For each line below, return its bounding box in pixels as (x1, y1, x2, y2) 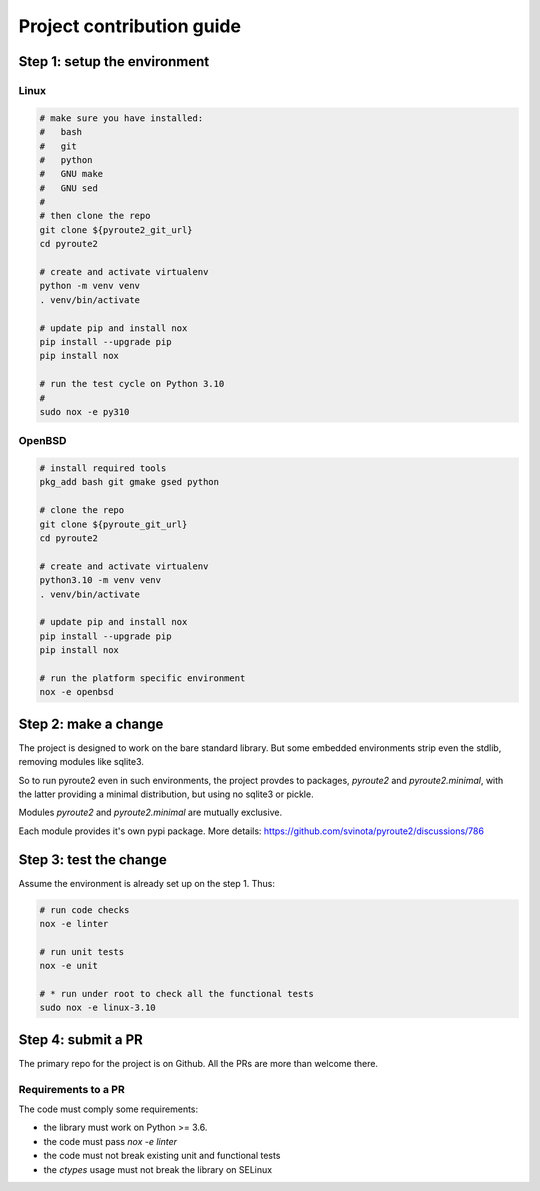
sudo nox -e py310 (39, 406, 130, 417)
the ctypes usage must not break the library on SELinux (43, 1163, 273, 1175)
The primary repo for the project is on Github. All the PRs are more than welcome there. (18, 1057, 379, 1069)
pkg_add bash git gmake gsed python (39, 476, 220, 488)
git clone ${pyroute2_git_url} (39, 224, 194, 235)
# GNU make (39, 168, 104, 180)
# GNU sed (39, 182, 99, 194)
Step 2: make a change (18, 715, 164, 732)
